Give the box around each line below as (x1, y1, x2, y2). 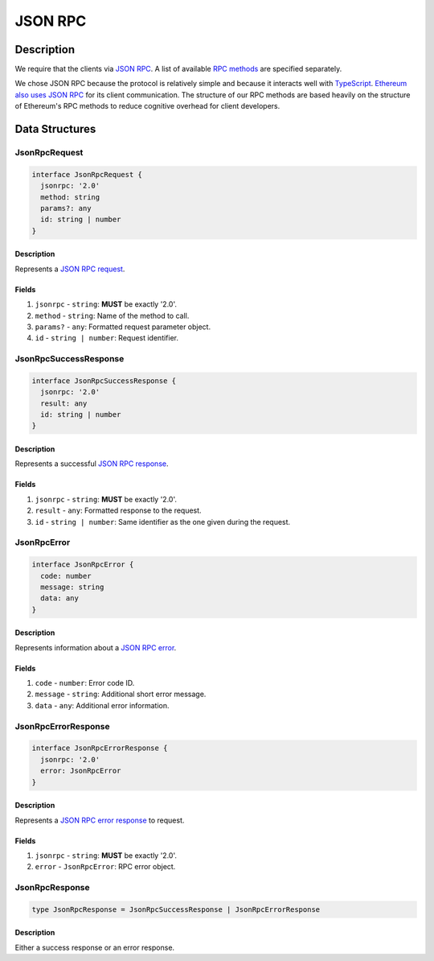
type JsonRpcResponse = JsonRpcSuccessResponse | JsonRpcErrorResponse (31, 905, 321, 914)
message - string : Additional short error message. (35, 689, 207, 699)
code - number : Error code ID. (35, 678, 135, 688)
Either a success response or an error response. (14, 942, 175, 952)
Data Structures (14, 122, 96, 136)
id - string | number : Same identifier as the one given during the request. (35, 517, 291, 526)
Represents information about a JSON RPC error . (14, 642, 177, 652)
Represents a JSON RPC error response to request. (14, 815, 185, 825)
